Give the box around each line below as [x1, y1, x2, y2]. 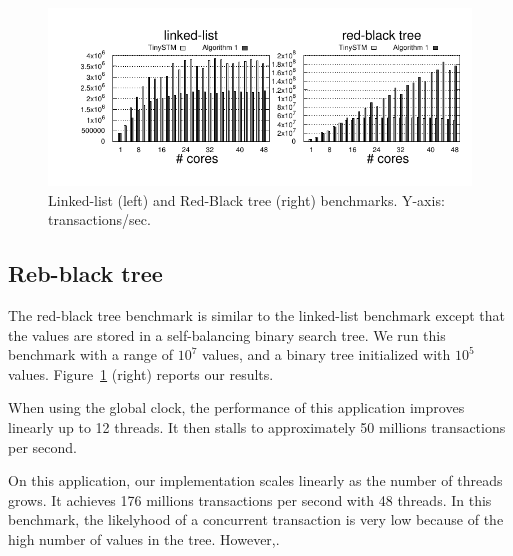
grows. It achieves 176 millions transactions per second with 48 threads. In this [8, 489, 492, 510]
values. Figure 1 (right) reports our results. [8, 363, 274, 384]
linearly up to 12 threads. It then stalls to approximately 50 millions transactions [8, 417, 506, 438]
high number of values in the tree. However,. [8, 529, 280, 549]
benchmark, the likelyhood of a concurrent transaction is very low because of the [8, 509, 504, 530]
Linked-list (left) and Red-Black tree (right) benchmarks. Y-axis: [48, 189, 445, 210]
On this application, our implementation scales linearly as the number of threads [8, 470, 503, 491]
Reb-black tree [8, 258, 163, 289]
